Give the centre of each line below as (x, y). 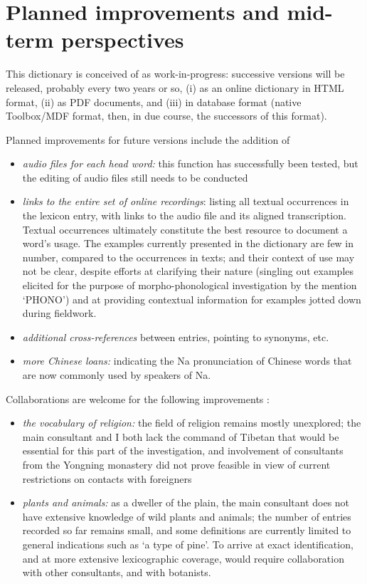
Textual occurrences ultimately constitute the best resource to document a (185, 229)
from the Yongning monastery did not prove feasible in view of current (176, 464)
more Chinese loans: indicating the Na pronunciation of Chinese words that (187, 361)
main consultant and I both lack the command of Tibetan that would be (181, 436)
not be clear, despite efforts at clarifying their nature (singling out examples (188, 271)
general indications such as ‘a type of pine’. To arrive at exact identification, (188, 544)
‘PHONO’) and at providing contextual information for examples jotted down (192, 299)
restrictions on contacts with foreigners (107, 478)
